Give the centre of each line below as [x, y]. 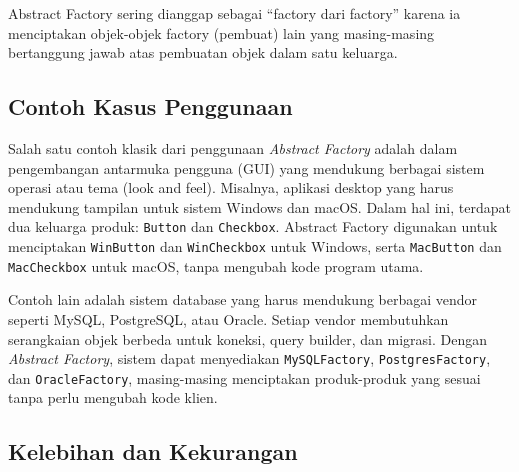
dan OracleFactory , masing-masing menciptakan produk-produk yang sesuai [244, 377]
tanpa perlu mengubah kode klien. [113, 397]
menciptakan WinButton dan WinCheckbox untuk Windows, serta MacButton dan [255, 246]
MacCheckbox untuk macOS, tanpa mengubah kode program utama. [216, 265]
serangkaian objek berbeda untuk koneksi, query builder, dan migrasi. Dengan [248, 338]
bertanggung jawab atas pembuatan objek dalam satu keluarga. [203, 52]
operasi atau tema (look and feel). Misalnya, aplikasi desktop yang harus [231, 187]
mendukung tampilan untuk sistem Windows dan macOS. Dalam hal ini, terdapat [259, 206]
